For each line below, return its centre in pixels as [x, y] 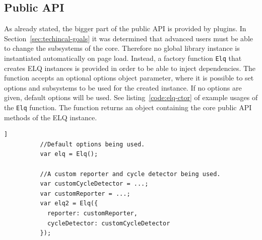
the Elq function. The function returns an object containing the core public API [128, 107]
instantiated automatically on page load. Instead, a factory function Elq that [123, 58]
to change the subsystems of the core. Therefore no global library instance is [122, 48]
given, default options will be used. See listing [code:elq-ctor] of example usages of [131, 97]
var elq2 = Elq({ [69, 204]
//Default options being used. [92, 144]
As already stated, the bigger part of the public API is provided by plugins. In [125, 28]
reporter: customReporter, [92, 214]
